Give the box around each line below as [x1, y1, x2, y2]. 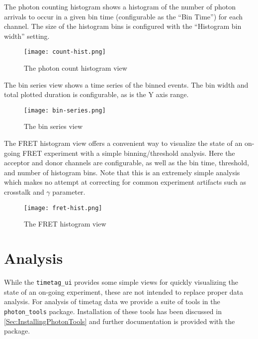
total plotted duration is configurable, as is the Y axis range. [4, 89, 189, 100]
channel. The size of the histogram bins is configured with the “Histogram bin [4, 21, 242, 31]
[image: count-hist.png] [24, 48, 106, 56]
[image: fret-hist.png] [24, 204, 102, 212]
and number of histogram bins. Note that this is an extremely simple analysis [4, 167, 240, 177]
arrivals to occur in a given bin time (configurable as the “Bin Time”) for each [4, 11, 243, 21]
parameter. [52, 187, 86, 197]
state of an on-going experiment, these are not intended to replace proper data [4, 286, 244, 297]
